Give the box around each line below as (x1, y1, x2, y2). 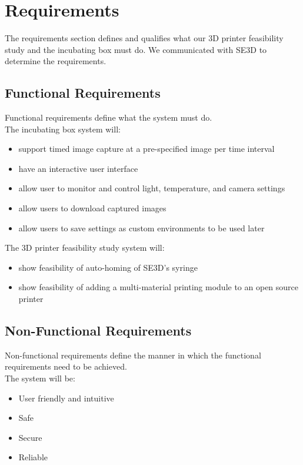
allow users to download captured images (18, 202, 167, 214)
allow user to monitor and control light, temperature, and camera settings (18, 182, 285, 194)
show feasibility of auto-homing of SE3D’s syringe (18, 261, 198, 273)
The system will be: (5, 372, 75, 384)
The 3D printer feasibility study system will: (5, 241, 165, 254)
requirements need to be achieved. (5, 360, 127, 373)
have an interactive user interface (18, 162, 138, 174)
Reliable (18, 451, 48, 463)
